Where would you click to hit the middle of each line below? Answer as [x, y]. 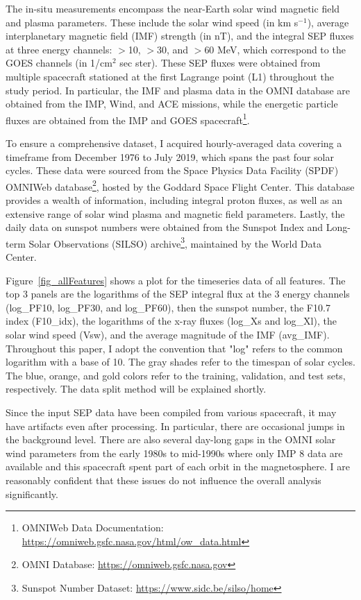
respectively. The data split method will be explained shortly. [136, 389]
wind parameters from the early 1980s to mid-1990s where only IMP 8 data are [174, 453]
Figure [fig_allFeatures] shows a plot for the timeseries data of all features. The [176, 280]
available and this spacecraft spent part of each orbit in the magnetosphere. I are [178, 466]
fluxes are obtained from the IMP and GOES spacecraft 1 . [128, 119]
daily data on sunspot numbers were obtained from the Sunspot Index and [165, 227]
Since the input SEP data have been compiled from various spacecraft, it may [171, 412]
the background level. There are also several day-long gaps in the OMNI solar [171, 439]
